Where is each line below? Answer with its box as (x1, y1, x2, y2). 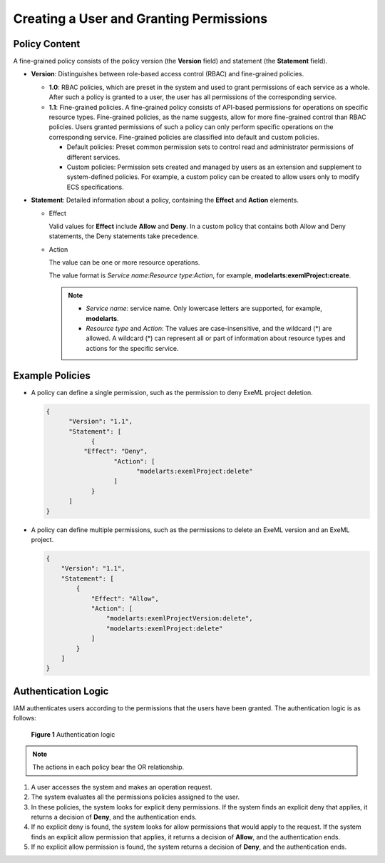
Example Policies (13, 369, 91, 382)
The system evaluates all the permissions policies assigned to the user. (31, 792, 240, 802)
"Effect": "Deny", (83, 447, 148, 456)
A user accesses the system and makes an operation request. (31, 782, 213, 791)
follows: (13, 714, 36, 722)
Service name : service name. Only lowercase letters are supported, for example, (86, 304, 322, 313)
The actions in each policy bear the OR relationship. (32, 763, 185, 772)
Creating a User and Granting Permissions (13, 11, 267, 26)
